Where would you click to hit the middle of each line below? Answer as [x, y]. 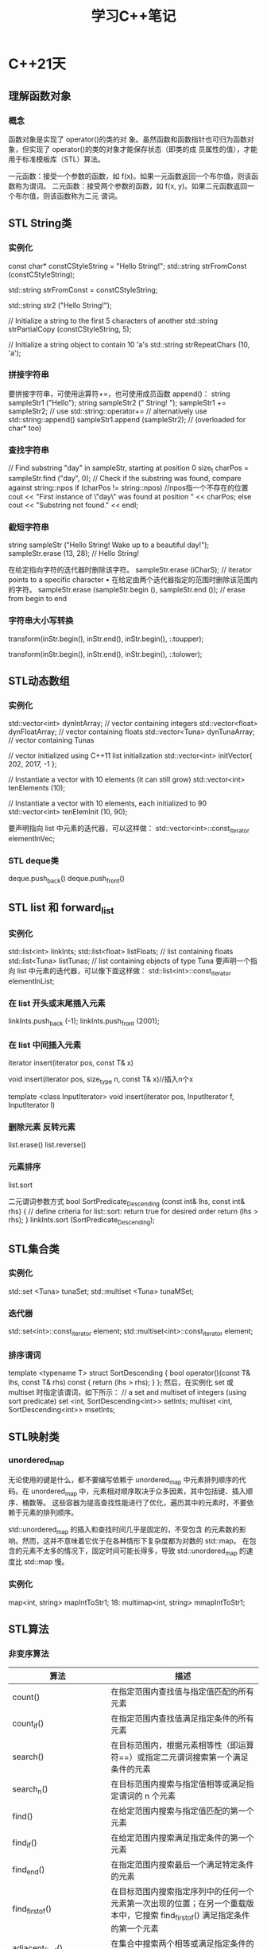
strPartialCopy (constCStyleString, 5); [70, 329]
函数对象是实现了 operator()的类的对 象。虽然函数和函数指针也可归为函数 [128, 139]
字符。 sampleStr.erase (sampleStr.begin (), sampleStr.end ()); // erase [130, 590]
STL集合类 [34, 1249]
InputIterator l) [32, 1105]
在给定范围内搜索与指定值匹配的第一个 [182, 1811]
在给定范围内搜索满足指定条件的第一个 [182, 1838]
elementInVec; [32, 839]
